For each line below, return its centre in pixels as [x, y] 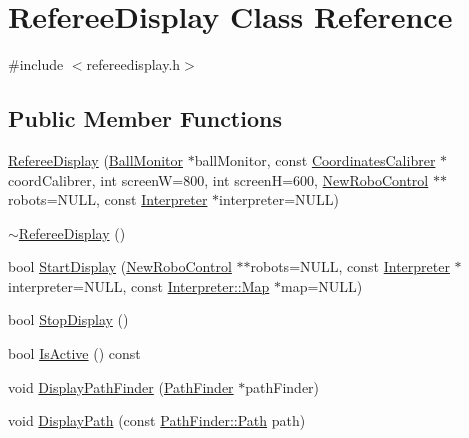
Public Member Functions [145, 118]
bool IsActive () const [74, 353]
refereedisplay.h [133, 64]
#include [36, 64]
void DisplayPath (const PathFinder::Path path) [157, 420]
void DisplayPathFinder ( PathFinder [121, 386]
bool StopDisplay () [68, 319]
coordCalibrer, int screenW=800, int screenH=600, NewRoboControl [218, 179]
